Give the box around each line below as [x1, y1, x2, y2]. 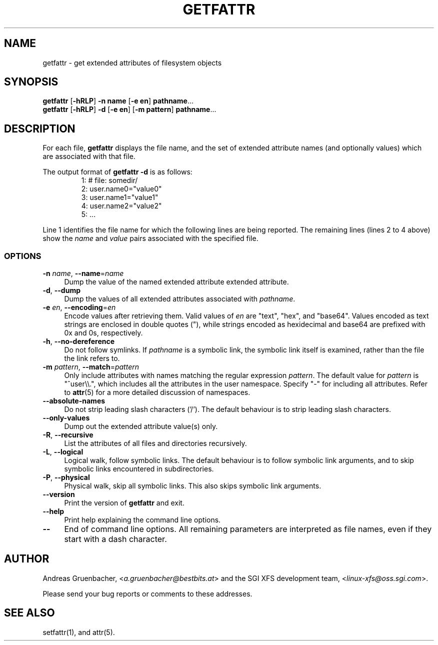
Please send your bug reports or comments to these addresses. [42, 589, 252, 598]
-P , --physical [42, 473, 90, 482]
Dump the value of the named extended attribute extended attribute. [64, 277, 289, 286]
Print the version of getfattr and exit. [64, 498, 184, 507]
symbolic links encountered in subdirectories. [64, 464, 214, 473]
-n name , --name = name [42, 269, 124, 278]
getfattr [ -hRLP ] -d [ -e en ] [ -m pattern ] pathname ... [42, 105, 216, 114]
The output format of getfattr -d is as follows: [42, 167, 192, 176]
